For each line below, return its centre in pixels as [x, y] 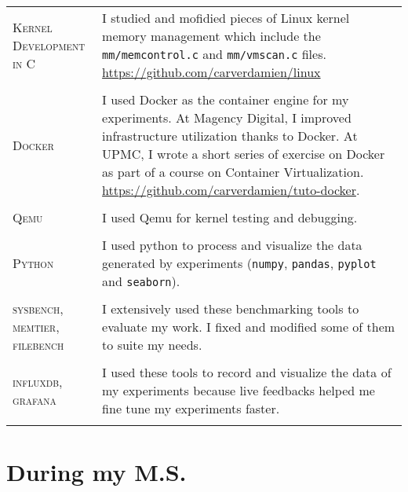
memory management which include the [211, 36]
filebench [38, 345]
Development [49, 45]
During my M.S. [97, 472]
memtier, [36, 327]
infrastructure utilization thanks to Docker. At [230, 136]
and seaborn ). [141, 281]
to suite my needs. [152, 345]
